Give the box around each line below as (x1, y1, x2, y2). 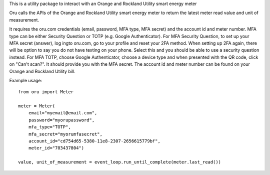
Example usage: (9, 77, 42, 83)
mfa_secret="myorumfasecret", (28, 131, 102, 137)
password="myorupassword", (28, 117, 95, 123)
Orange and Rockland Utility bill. (9, 68, 75, 74)
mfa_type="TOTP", (28, 124, 71, 130)
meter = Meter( (18, 103, 55, 109)
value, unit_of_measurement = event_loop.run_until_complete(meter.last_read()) (18, 159, 221, 165)
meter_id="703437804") (28, 145, 84, 151)
